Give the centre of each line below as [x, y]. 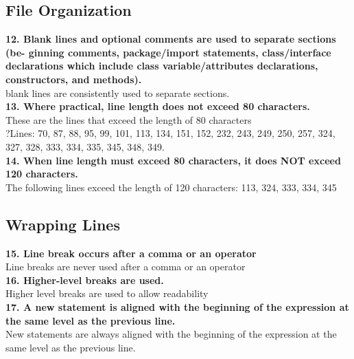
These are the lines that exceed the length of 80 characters [129, 119]
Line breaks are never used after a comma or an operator [126, 266]
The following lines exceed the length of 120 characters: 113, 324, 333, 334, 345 [171, 187]
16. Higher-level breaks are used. [85, 280]
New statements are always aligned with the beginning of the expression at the [171, 334]
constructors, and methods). [74, 79]
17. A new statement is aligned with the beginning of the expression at [177, 306]
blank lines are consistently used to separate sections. [118, 93]
